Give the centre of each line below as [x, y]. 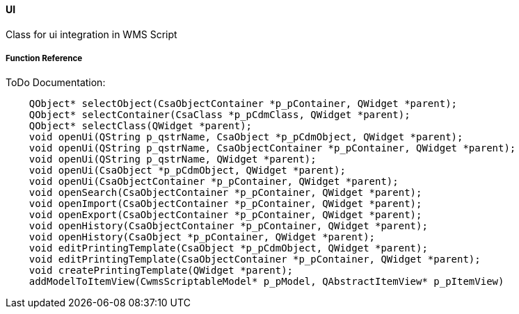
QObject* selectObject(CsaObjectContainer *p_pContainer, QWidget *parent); [243, 104]
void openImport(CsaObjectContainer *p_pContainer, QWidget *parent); [225, 204]
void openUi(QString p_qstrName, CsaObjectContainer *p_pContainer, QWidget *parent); [272, 148]
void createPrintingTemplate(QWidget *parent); [161, 271]
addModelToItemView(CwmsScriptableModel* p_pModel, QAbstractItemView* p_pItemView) [266, 282]
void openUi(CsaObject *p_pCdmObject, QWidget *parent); [187, 171]
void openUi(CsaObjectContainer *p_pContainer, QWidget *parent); [214, 182]
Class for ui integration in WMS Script [91, 34]
